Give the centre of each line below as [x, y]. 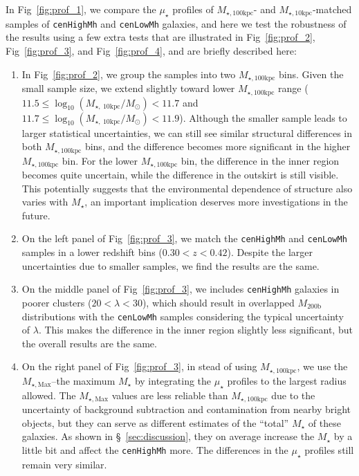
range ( [293, 88]
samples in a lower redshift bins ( [92, 252]
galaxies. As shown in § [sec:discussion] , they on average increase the [168, 436]
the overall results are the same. [89, 343]
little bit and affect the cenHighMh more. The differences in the [155, 449]
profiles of [193, 9]
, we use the [322, 366]
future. [36, 215]
